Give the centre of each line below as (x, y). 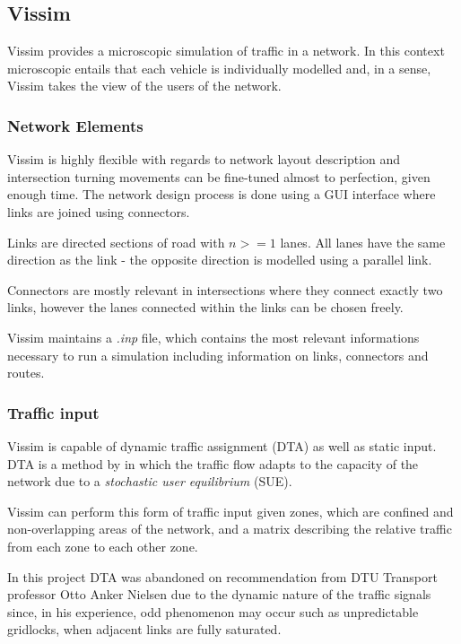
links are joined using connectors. (99, 211)
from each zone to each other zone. (103, 546)
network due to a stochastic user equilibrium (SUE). (150, 481)
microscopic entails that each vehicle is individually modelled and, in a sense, (219, 68)
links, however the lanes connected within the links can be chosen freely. (205, 307)
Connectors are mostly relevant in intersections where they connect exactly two (225, 289)
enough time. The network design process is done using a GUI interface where (222, 194)
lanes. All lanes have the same (363, 242)
